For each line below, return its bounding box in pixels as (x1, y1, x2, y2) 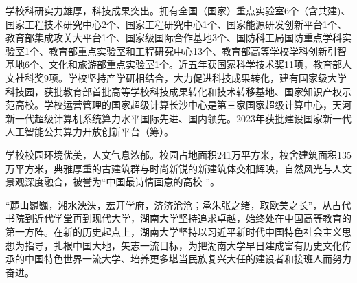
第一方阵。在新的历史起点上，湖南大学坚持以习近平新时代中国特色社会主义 (5, 224, 342, 238)
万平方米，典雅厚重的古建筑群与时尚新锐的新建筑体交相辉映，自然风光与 (5, 161, 332, 175)
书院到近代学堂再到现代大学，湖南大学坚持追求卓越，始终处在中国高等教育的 (5, 211, 352, 225)
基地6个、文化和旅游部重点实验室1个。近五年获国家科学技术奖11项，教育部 (5, 57, 342, 71)
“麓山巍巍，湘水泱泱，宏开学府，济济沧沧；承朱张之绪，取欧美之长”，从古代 (5, 197, 352, 212)
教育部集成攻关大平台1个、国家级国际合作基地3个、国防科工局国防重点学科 (5, 30, 342, 45)
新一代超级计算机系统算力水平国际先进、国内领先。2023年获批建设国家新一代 (5, 111, 352, 125)
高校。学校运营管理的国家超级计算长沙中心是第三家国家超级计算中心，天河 (14, 98, 352, 112)
